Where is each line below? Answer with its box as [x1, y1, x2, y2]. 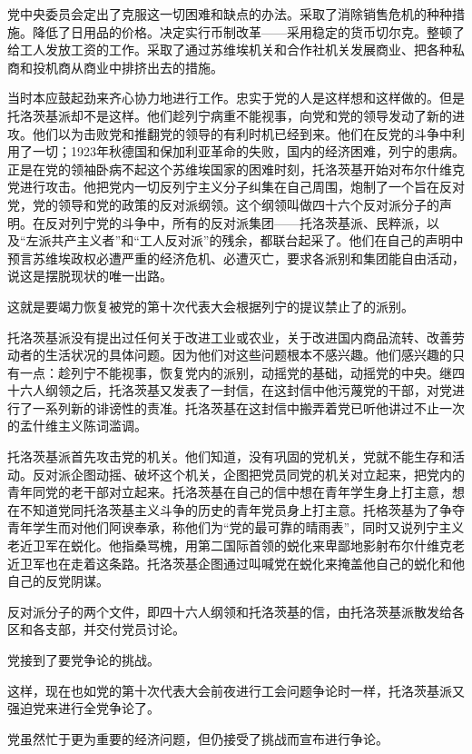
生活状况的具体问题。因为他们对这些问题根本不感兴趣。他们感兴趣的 [44, 345, 452, 364]
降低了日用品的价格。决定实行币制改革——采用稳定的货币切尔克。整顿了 [32, 22, 465, 41]
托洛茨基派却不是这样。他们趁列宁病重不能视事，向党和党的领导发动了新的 [7, 105, 452, 124]
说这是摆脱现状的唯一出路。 [7, 266, 172, 285]
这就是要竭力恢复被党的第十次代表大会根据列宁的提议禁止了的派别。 [7, 296, 414, 315]
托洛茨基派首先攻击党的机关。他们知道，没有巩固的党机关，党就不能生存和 [7, 447, 452, 466]
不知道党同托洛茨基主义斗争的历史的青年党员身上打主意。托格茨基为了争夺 [19, 500, 465, 519]
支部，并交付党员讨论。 [44, 620, 185, 639]
